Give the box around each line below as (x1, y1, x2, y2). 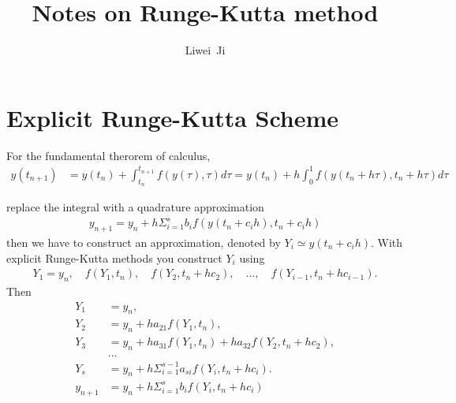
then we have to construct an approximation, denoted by (6, 233, 281, 250)
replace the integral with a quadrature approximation (6, 198, 264, 215)
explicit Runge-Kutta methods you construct (6, 249, 222, 266)
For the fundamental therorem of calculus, (6, 147, 211, 163)
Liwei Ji (185, 42, 226, 58)
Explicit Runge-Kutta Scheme (6, 101, 339, 133)
